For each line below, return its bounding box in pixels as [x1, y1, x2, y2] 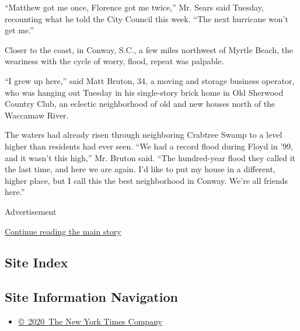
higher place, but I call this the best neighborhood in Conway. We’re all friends [5, 174, 288, 186]
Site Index [5, 253, 68, 271]
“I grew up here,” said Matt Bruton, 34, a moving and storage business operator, [5, 74, 295, 86]
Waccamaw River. [5, 109, 69, 121]
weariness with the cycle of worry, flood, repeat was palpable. [5, 55, 224, 67]
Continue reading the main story [5, 225, 121, 237]
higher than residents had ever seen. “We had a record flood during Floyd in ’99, [5, 140, 294, 152]
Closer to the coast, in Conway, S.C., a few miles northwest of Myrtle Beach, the [5, 43, 294, 55]
